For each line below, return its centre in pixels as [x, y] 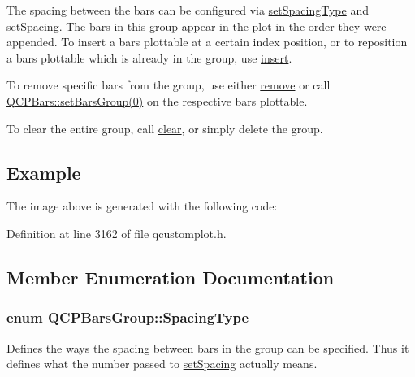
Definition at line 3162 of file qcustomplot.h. [117, 233]
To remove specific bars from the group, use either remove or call [169, 85]
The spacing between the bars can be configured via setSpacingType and [188, 10]
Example [44, 172]
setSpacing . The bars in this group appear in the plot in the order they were [197, 26]
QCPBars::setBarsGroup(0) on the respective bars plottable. [157, 100]
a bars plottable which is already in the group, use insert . [149, 57]
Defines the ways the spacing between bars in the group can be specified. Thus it [208, 347]
